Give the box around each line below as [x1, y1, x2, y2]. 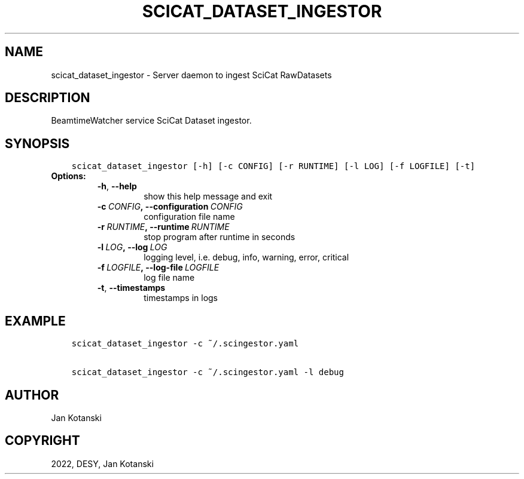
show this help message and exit [144, 191, 273, 202]
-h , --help [97, 181, 137, 192]
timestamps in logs [144, 293, 218, 303]
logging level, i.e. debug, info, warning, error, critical [144, 252, 349, 263]
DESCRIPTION [5, 90, 90, 106]
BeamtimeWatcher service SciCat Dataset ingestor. [51, 115, 252, 126]
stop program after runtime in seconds [144, 232, 295, 242]
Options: [51, 171, 86, 182]
